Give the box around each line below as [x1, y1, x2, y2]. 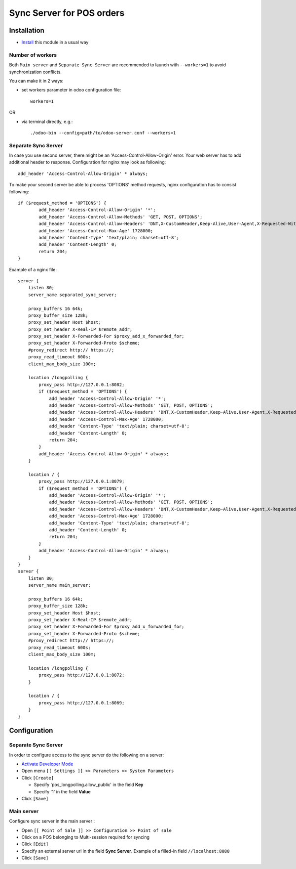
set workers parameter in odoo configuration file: [21, 87, 121, 93]
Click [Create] [21, 775, 54, 781]
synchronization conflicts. [9, 69, 62, 75]
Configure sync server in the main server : [9, 818, 95, 824]
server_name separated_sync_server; [28, 292, 117, 298]
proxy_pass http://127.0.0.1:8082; [38, 382, 125, 388]
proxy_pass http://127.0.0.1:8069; [38, 700, 125, 705]
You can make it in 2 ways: [9, 78, 64, 84]
